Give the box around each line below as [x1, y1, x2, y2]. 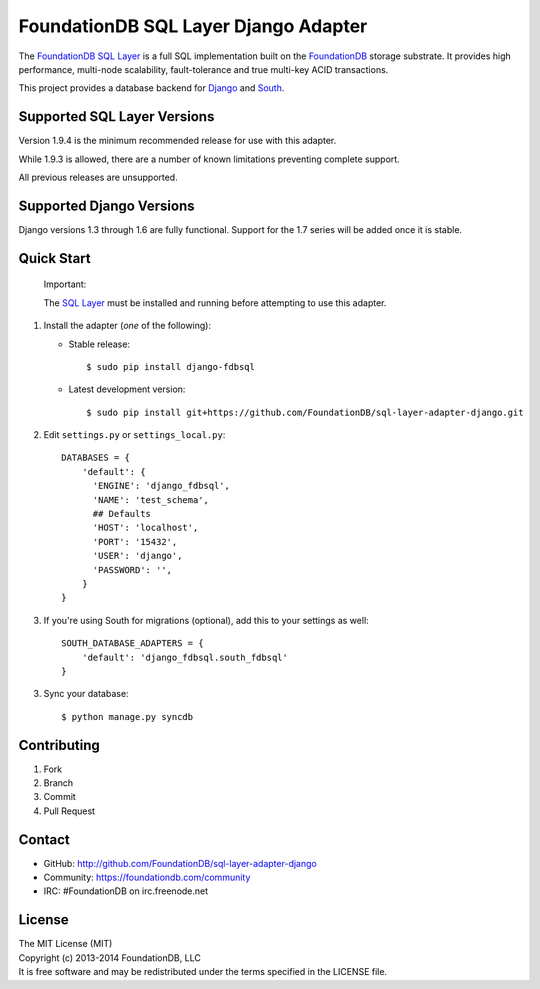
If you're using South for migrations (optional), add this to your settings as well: [43, 614, 369, 626]
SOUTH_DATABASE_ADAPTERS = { [61, 638, 204, 649]
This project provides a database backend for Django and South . [18, 82, 285, 94]
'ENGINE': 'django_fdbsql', [92, 480, 230, 492]
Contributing [18, 736, 100, 754]
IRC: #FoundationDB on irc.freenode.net [43, 885, 209, 897]
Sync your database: [43, 688, 129, 700]
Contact [18, 831, 70, 848]
